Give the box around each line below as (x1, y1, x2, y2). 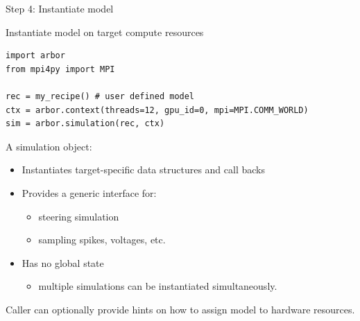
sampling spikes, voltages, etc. (38, 232, 166, 247)
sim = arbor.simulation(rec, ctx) (6, 119, 165, 129)
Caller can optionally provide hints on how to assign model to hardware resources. (6, 302, 355, 316)
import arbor (6, 51, 65, 61)
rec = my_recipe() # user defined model (6, 91, 195, 101)
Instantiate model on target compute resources (6, 24, 204, 39)
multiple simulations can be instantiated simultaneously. (38, 279, 277, 293)
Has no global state (22, 255, 104, 270)
